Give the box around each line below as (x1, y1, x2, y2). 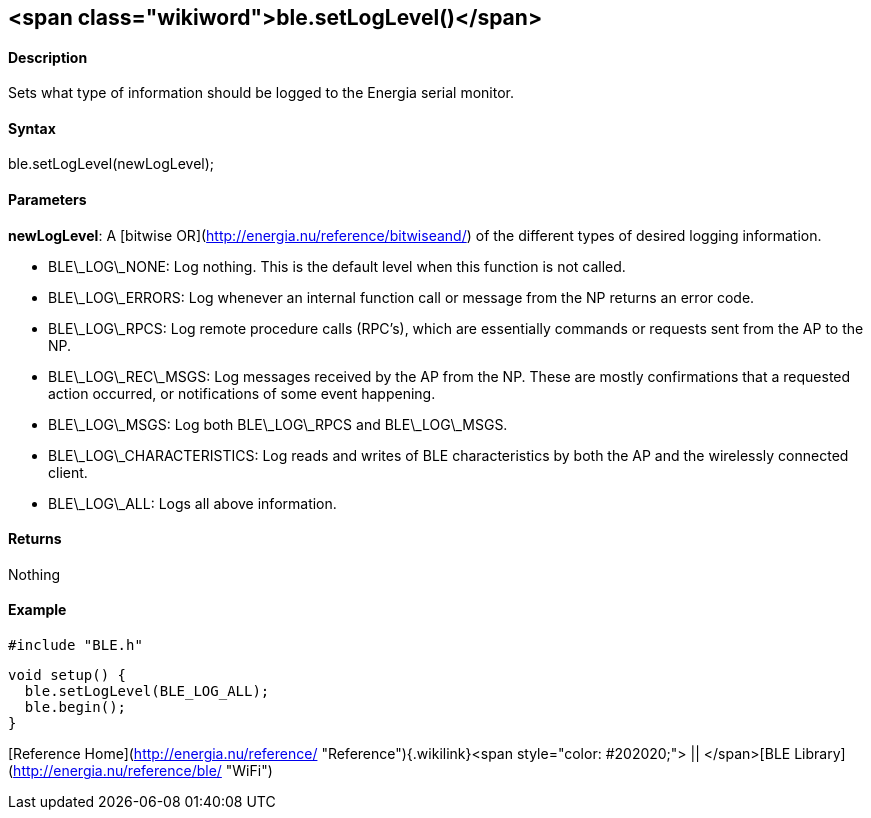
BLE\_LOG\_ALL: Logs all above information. (48, 494, 337, 512)
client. (48, 463, 88, 481)
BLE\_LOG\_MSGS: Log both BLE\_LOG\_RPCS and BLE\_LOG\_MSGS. (48, 415, 508, 433)
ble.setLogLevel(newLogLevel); (8, 155, 215, 173)
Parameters (8, 191, 87, 209)
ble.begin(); (24, 699, 127, 716)
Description (8, 48, 88, 66)
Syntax (8, 119, 56, 137)
